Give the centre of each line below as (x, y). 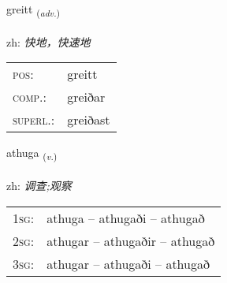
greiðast (89, 120)
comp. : (30, 97)
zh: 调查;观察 (39, 186)
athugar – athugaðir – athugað (131, 240)
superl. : (34, 120)
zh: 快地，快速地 (48, 41)
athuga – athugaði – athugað (126, 218)
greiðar (86, 97)
